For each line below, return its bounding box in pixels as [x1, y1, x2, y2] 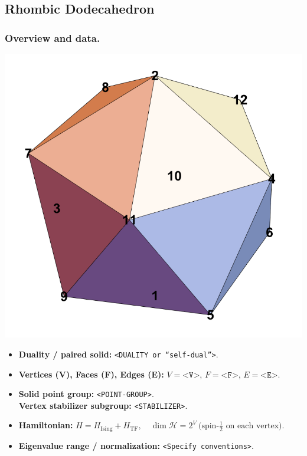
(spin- [198, 422, 220, 431]
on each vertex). [226, 422, 285, 431]
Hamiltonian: [18, 419, 73, 431]
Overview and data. [5, 30, 100, 45]
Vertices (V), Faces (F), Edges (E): [18, 368, 164, 380]
